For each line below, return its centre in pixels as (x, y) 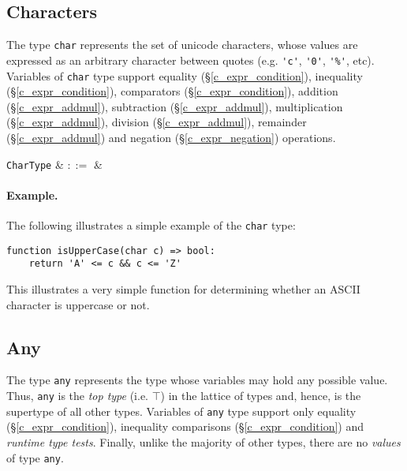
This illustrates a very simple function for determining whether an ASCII (183, 288)
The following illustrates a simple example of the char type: (151, 225)
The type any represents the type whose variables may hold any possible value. (197, 380)
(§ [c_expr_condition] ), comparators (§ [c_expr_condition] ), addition (172, 91)
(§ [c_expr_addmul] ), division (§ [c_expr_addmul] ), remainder (157, 122)
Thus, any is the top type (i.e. (77, 396)
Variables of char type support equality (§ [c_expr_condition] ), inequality (185, 75)
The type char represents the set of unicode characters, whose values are (182, 45)
